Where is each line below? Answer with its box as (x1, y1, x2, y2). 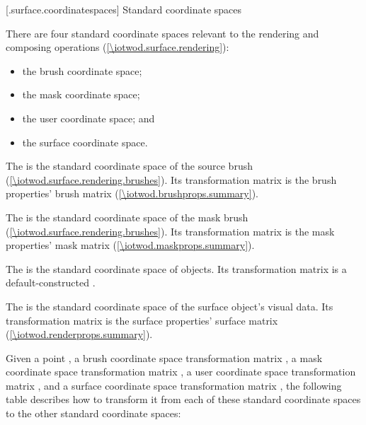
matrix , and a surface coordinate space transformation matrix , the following (6, 378, 342, 392)
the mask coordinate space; (22, 87, 140, 102)
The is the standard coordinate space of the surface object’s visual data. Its (6, 298, 333, 313)
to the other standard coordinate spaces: (6, 406, 181, 421)
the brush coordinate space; (22, 63, 142, 78)
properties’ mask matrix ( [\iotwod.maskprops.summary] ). (6, 238, 255, 252)
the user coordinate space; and (22, 110, 155, 125)
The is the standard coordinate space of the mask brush (6, 209, 248, 224)
